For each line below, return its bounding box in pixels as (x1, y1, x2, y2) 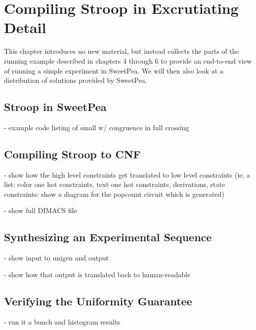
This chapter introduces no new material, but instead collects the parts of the (4, 46, 239, 56)
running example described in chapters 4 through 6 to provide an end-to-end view (4, 55, 252, 66)
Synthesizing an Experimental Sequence (4, 229, 212, 245)
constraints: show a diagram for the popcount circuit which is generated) (4, 188, 224, 199)
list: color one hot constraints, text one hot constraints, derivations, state (4, 179, 225, 189)
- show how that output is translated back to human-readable (4, 269, 191, 279)
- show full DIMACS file (4, 205, 77, 216)
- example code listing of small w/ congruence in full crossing (4, 122, 189, 132)
